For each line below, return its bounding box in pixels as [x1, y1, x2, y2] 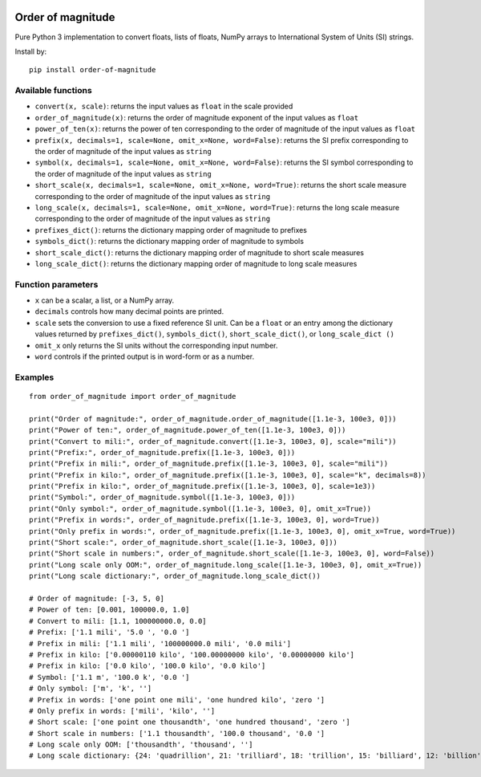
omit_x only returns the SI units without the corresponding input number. [34, 340, 278, 350]
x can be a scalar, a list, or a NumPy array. [34, 295, 175, 305]
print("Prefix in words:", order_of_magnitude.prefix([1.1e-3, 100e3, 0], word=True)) [29, 515, 380, 525]
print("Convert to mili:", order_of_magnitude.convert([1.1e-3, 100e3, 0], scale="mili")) [29, 437, 397, 445]
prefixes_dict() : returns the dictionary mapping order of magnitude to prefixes [34, 225, 308, 234]
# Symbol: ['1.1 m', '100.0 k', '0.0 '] [29, 673, 190, 681]
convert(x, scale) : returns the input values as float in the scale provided [34, 101, 293, 112]
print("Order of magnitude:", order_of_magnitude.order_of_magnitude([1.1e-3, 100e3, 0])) [29, 414, 397, 423]
